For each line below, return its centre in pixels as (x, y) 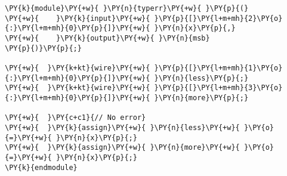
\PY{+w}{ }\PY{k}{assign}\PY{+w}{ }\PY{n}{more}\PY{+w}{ (122, 148)
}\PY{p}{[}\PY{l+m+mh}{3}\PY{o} (218, 88)
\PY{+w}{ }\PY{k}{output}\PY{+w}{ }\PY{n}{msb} (107, 38)
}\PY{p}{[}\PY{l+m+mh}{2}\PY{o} (218, 18)
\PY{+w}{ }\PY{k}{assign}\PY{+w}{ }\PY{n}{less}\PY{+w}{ (122, 127)
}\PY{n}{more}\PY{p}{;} (201, 98)
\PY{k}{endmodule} (41, 167)
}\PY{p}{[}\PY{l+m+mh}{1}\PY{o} (218, 68)
